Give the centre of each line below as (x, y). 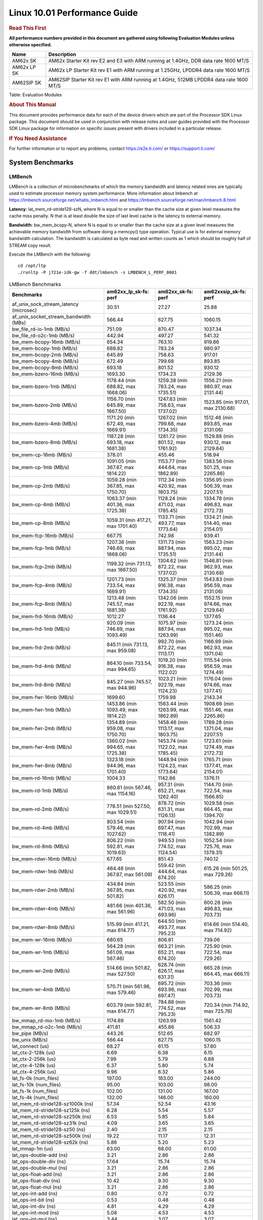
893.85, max (218, 424)
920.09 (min (121, 623)
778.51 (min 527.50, (129, 806)
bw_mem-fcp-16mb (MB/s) (43, 535)
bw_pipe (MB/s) (30, 1033)
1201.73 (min (121, 579)
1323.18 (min (121, 759)
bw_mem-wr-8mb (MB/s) (41, 1008)
